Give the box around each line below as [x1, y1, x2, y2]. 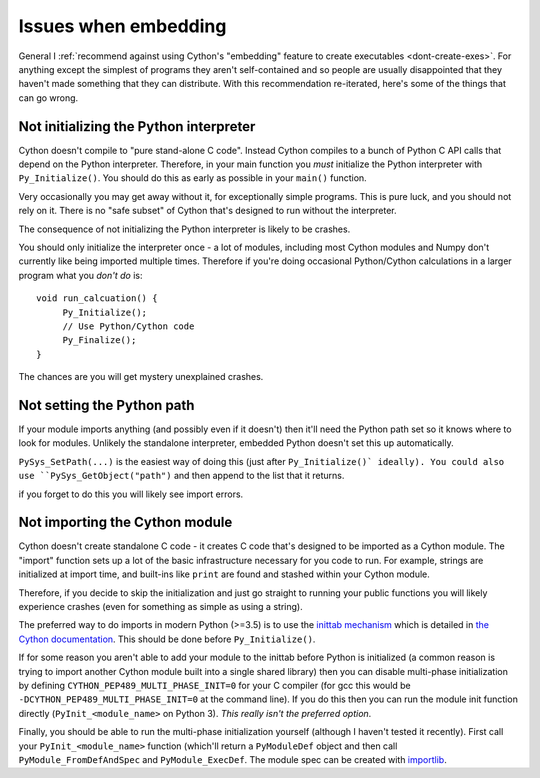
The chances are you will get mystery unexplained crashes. [18, 371, 264, 383]
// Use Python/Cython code [62, 320, 195, 332]
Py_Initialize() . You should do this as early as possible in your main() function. [18, 172, 367, 184]
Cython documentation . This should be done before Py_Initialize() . [18, 633, 316, 645]
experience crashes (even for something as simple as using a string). [18, 601, 304, 613]
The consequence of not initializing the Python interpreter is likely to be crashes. [18, 223, 351, 235]
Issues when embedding [18, 15, 227, 37]
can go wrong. [18, 91, 79, 104]
